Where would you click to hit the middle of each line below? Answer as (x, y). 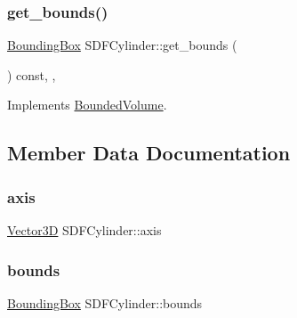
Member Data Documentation (149, 153)
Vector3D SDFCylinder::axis (84, 230)
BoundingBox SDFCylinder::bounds (105, 302)
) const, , (32, 74)
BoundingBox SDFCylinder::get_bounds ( (122, 45)
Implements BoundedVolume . (87, 105)
